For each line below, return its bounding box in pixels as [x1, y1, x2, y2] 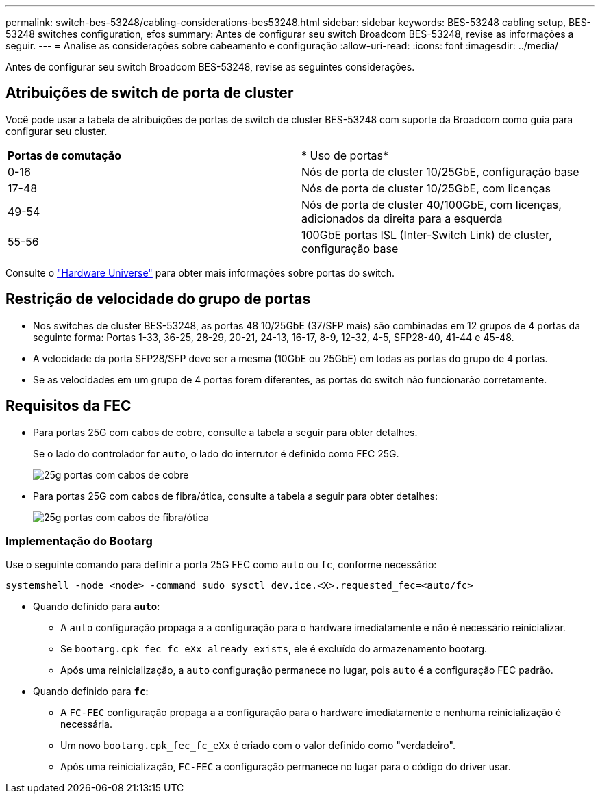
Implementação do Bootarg [5, 533, 153, 548]
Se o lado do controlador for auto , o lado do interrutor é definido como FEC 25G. [33, 447, 399, 459]
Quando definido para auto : [33, 600, 160, 613]
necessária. [60, 718, 112, 731]
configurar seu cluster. [5, 125, 108, 137]
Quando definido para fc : [33, 685, 149, 698]
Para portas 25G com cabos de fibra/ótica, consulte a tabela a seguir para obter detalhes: [33, 490, 438, 502]
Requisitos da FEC [5, 397, 132, 415]
